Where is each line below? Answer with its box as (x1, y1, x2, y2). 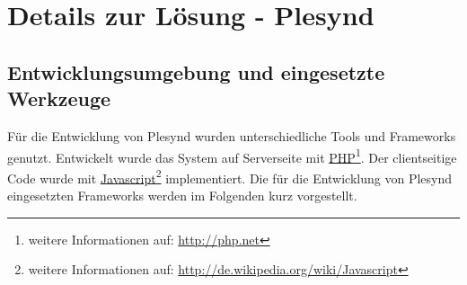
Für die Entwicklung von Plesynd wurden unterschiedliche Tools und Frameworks (7, 126, 456, 145)
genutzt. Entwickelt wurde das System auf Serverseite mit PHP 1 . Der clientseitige (7, 145, 457, 166)
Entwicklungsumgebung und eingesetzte (7, 58, 385, 85)
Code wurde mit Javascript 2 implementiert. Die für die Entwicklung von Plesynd (7, 165, 453, 187)
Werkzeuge (7, 85, 111, 112)
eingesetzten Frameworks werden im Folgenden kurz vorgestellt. (7, 186, 357, 205)
